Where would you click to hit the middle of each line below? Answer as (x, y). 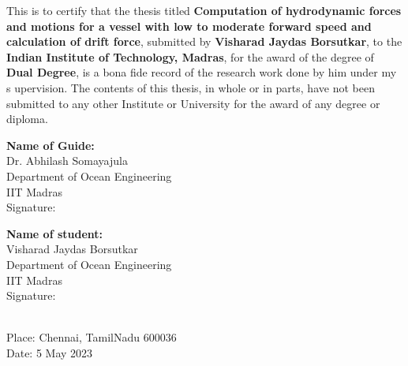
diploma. (27, 119)
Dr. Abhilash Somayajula (67, 161)
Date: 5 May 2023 (50, 352)
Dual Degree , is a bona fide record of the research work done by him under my (202, 72)
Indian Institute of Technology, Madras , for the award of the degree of (190, 56)
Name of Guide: (51, 145)
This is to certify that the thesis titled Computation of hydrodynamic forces (204, 10)
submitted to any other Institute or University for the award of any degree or (193, 103)
